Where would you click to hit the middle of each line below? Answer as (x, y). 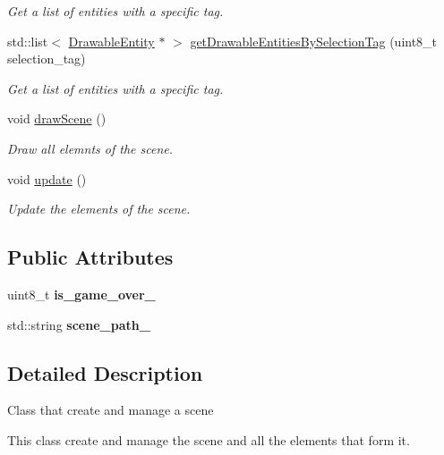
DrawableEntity (111, 41)
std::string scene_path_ (79, 324)
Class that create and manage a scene (111, 410)
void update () (47, 178)
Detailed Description (105, 372)
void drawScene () (57, 118)
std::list (28, 41)
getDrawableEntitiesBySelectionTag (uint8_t (314, 41)
